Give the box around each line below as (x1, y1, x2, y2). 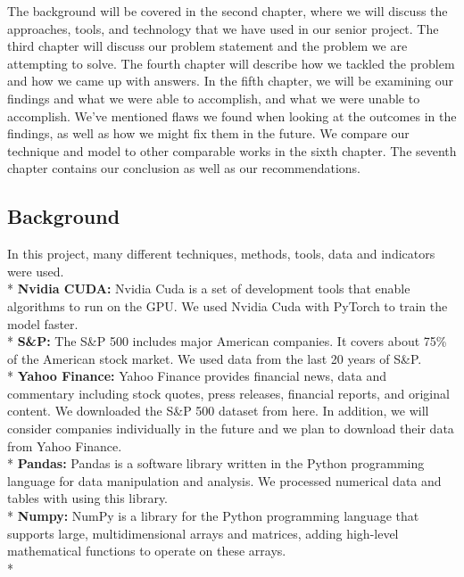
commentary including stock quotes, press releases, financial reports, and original (7, 383, 450, 402)
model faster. (7, 314, 79, 333)
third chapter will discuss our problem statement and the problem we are (7, 37, 408, 55)
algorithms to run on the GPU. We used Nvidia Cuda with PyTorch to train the (7, 296, 448, 315)
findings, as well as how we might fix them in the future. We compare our (7, 124, 410, 143)
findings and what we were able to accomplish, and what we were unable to (7, 88, 420, 107)
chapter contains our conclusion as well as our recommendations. (7, 159, 361, 177)
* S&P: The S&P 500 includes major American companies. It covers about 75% (7, 332, 447, 350)
